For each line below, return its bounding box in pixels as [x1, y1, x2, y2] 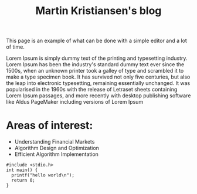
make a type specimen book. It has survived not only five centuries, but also [6, 73, 191, 80]
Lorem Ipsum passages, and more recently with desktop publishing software [6, 92, 191, 99]
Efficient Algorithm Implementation [14, 151, 98, 158]
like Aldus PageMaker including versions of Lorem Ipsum [6, 98, 144, 105]
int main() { [6, 167, 38, 173]
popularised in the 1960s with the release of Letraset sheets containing [6, 86, 178, 93]
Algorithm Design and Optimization [14, 145, 100, 152]
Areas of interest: [6, 119, 93, 132]
